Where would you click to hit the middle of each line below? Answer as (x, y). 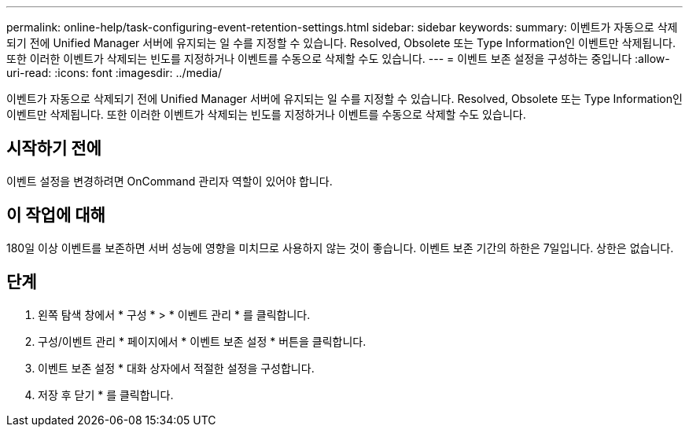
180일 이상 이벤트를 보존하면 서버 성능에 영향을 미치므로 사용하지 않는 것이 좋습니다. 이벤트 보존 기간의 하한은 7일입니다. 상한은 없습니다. (340, 248)
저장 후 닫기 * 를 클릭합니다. (106, 394)
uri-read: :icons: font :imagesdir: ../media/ (114, 73)
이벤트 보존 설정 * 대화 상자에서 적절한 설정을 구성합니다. (176, 368)
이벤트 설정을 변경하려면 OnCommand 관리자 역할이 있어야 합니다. (169, 181)
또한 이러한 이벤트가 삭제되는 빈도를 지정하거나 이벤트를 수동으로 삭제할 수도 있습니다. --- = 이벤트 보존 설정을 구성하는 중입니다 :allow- (338, 59)
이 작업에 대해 (56, 215)
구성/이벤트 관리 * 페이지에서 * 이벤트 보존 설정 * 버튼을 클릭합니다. (202, 341)
